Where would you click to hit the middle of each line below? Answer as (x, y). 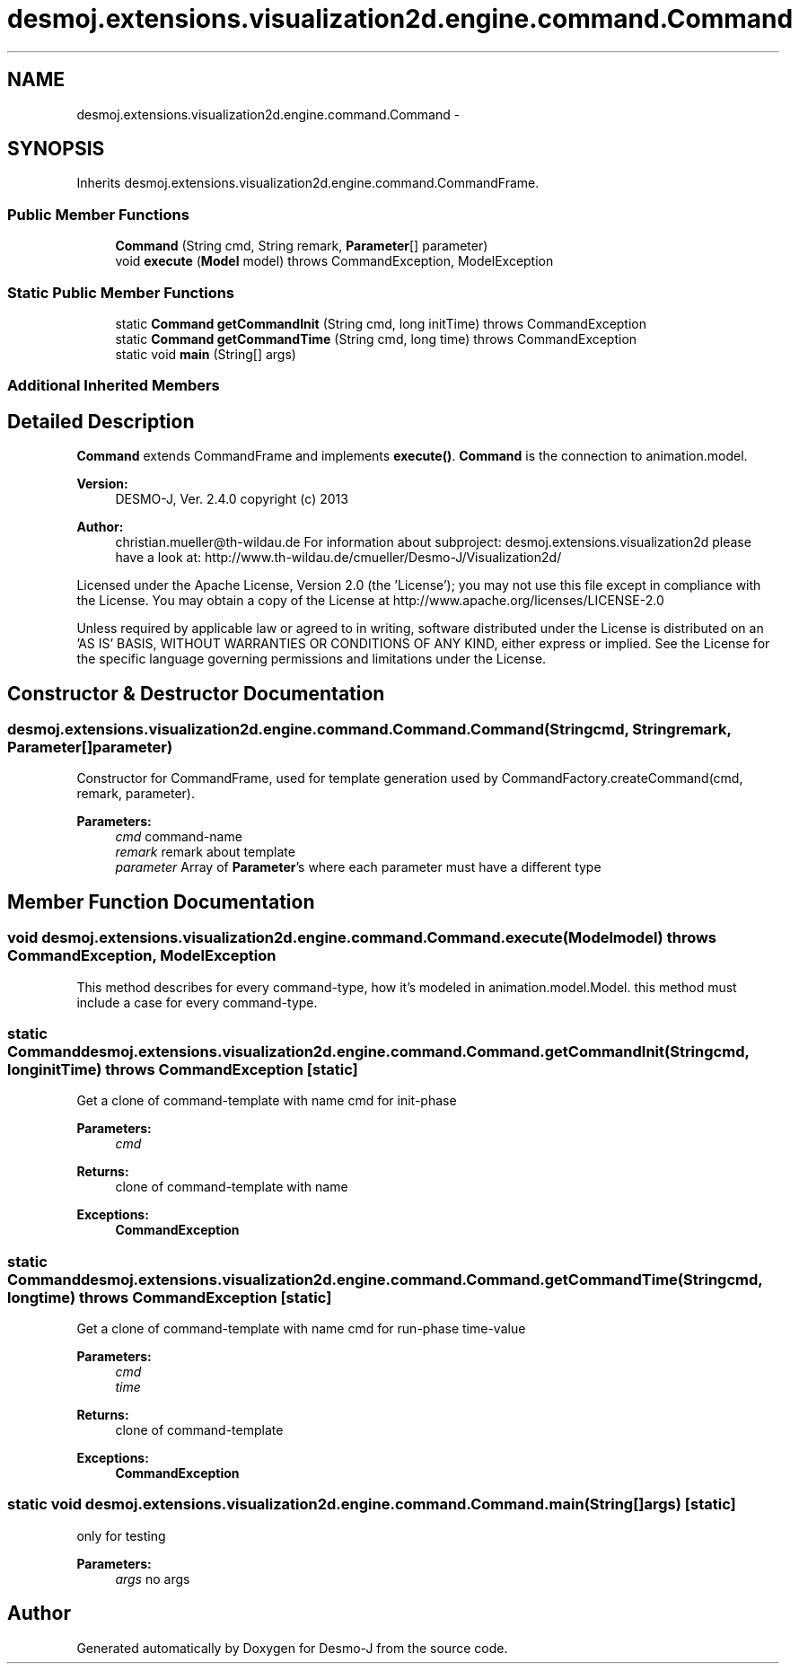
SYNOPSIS (56, 149)
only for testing (121, 1535)
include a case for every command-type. (197, 1002)
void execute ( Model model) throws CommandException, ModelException (334, 261)
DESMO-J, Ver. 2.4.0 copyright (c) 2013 (232, 499)
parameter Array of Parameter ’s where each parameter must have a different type (358, 867)
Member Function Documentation (161, 901)
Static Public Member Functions (121, 292)
